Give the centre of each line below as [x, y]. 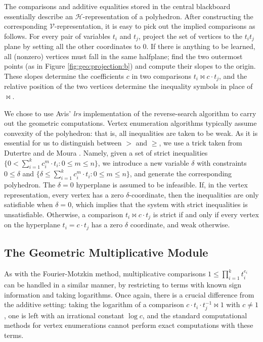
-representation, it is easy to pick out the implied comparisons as [155, 26]
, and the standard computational [195, 315]
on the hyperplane [32, 225]
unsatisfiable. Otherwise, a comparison [64, 214]
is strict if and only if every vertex [206, 214]
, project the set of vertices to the [190, 36]
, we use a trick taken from [201, 143]
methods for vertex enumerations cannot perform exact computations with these [129, 325]
